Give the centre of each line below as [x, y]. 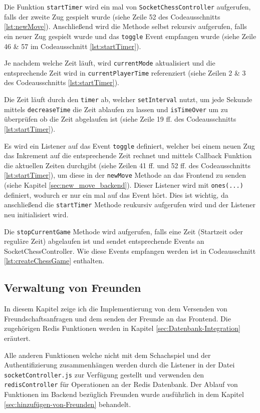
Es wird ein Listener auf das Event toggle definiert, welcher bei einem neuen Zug [129, 145]
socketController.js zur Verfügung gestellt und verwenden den [104, 374]
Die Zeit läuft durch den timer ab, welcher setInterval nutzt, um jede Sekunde [128, 99]
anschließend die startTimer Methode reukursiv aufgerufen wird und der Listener [130, 204]
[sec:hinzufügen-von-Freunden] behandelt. [68, 404]
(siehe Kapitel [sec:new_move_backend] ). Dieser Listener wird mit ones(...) [124, 185]
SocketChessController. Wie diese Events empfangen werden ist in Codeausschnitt [130, 251]
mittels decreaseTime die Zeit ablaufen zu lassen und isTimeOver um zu [116, 109]
